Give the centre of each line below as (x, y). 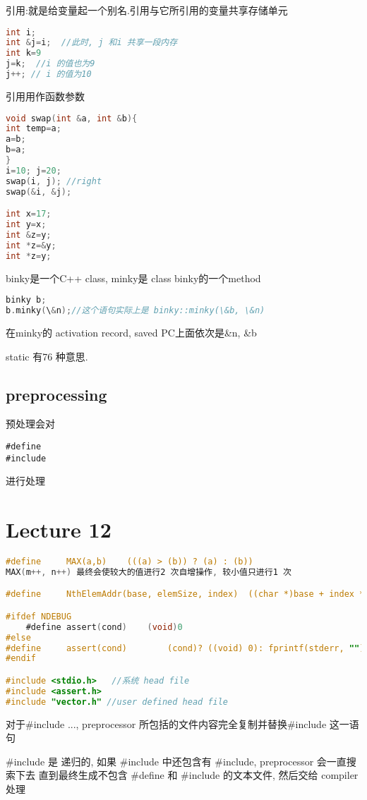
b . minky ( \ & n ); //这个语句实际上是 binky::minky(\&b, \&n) (136, 311)
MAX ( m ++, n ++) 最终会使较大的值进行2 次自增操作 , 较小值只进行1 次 (149, 572)
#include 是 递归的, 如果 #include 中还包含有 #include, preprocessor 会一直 (176, 761)
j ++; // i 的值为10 (49, 74)
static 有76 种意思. (47, 356)
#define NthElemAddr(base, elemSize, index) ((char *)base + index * (185, 594)
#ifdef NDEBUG (39, 616)
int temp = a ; (34, 129)
